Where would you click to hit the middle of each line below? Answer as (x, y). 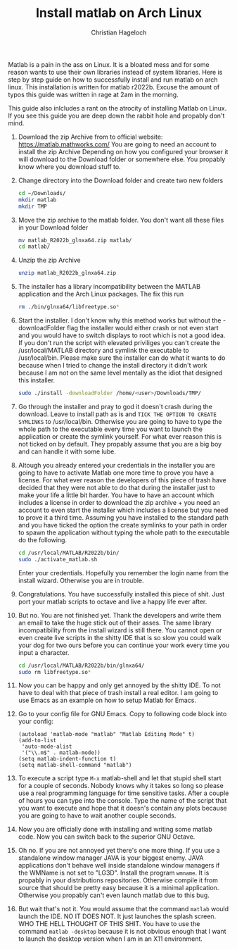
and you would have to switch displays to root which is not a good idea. (122, 335)
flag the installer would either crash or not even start (143, 328)
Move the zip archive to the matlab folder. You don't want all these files (121, 220)
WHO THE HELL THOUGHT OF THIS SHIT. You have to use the (109, 924)
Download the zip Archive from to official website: (90, 137)
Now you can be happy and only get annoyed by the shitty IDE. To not (119, 685)
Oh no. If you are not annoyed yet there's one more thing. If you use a (119, 851)
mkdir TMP (33, 206)
